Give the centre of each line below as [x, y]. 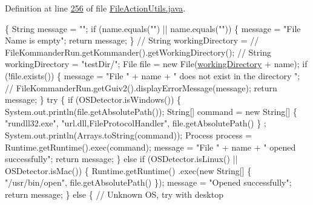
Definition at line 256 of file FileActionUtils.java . [95, 8]
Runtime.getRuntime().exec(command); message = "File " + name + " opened [150, 147]
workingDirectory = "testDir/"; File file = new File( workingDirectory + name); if [156, 64]
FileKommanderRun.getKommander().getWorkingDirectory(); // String [138, 52]
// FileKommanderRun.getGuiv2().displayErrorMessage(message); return [141, 87]
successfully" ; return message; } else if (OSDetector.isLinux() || [121, 159]
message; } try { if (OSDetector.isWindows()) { [93, 99]
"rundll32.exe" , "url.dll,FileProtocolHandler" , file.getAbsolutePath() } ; [136, 123]
